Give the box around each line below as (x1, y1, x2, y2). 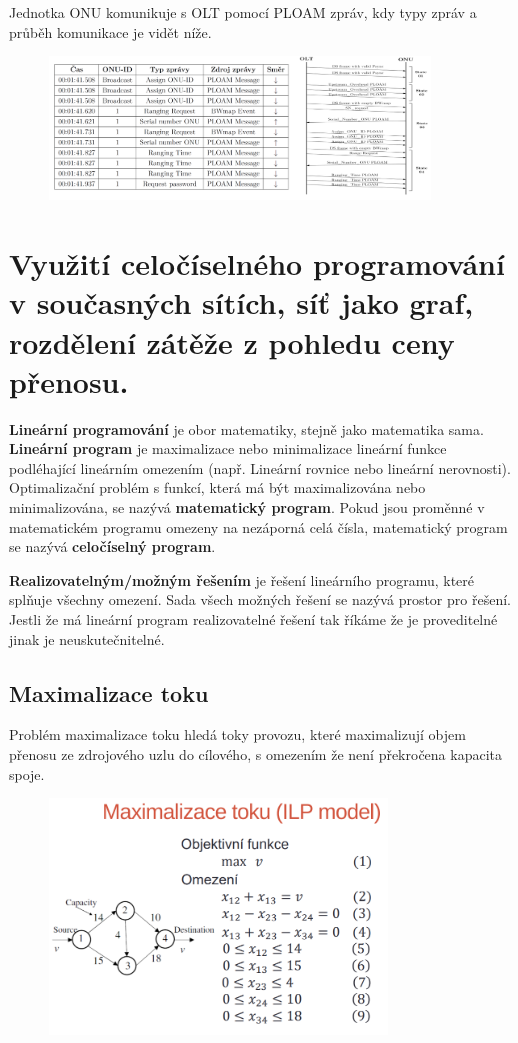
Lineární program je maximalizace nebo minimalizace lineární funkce (9, 438, 447, 459)
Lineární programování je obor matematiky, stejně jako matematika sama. (9, 418, 484, 439)
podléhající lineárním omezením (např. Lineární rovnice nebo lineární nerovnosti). (9, 457, 511, 478)
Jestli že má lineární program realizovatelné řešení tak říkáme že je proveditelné (9, 609, 498, 630)
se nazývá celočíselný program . (9, 536, 216, 557)
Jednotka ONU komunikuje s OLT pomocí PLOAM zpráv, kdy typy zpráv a (9, 2, 477, 22)
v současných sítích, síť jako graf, (9, 282, 474, 323)
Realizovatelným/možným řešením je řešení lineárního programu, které (9, 569, 475, 590)
